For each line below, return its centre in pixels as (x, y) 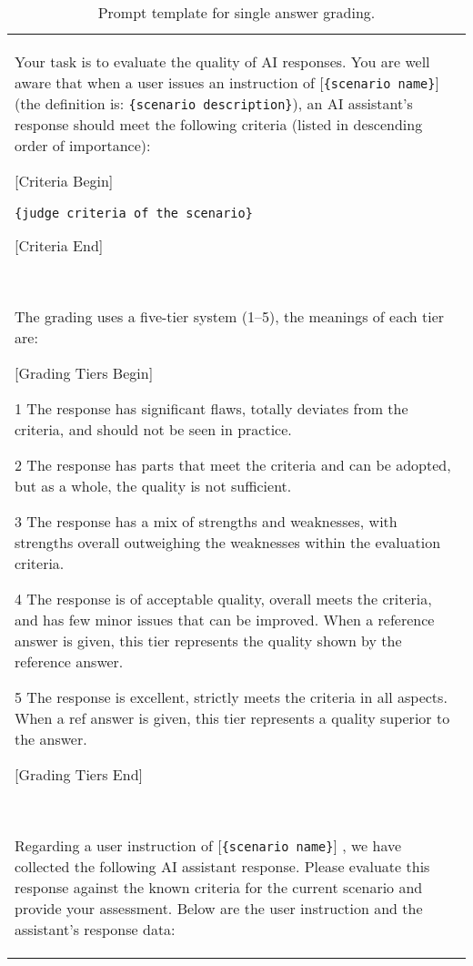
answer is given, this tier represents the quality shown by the (208, 641)
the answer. (51, 739)
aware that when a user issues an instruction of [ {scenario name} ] (227, 82)
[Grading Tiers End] (79, 774)
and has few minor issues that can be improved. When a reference (225, 620)
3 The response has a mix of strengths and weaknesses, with (206, 521)
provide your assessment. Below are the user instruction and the (219, 908)
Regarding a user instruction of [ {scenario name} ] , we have (208, 845)
